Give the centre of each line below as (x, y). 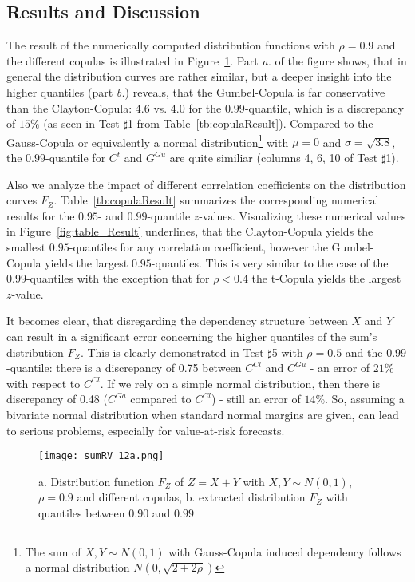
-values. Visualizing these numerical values (302, 215)
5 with (287, 352)
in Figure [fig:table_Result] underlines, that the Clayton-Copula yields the (190, 231)
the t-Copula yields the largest (326, 278)
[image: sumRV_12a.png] (101, 456)
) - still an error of (256, 399)
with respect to (43, 383)
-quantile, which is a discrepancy (324, 107)
